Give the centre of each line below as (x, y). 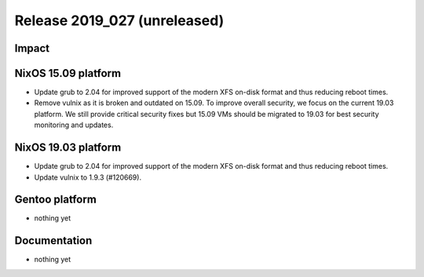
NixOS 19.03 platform (68, 148)
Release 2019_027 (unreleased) (119, 20)
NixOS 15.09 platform (68, 73)
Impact (32, 48)
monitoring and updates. (74, 125)
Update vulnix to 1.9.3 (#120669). (88, 177)
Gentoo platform (56, 200)
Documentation (53, 241)
